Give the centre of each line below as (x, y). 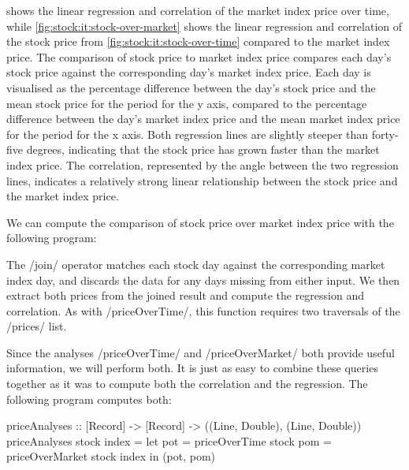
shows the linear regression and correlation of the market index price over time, (198, 10)
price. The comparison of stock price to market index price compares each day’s (199, 56)
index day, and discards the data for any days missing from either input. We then (203, 280)
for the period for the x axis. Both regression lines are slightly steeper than (188, 134)
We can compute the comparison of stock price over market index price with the (200, 222)
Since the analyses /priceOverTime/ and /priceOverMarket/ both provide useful (201, 352)
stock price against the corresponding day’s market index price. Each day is (189, 72)
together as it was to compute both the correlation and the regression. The (187, 384)
